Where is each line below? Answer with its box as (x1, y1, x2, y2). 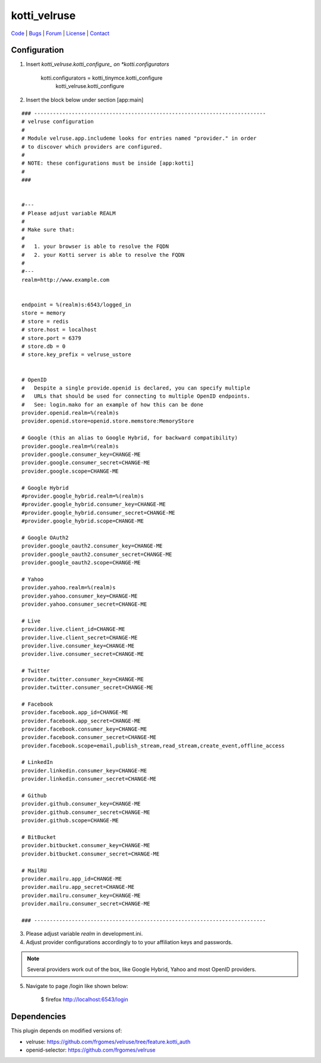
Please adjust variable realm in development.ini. (26, 930, 143, 938)
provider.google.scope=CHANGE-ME (21, 467, 119, 474)
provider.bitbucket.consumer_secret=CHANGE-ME (21, 850, 160, 857)
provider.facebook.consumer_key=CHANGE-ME (21, 725, 147, 732)
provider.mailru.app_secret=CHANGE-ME (21, 883, 135, 891)
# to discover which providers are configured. (21, 143, 163, 150)
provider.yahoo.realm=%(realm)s (21, 584, 116, 591)
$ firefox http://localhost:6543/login (40, 996, 128, 1003)
